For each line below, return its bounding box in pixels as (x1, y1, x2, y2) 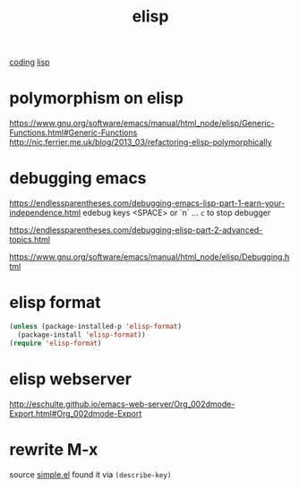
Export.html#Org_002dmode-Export (9, 407, 142, 418)
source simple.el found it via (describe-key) (9, 468, 172, 480)
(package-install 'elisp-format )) (17, 330, 146, 339)
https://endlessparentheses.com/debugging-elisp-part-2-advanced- (9, 225, 263, 236)
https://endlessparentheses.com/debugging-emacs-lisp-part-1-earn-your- (9, 198, 286, 209)
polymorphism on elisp (9, 88, 184, 108)
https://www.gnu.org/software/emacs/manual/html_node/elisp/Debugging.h (9, 252, 290, 262)
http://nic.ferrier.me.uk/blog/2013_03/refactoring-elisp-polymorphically (9, 137, 272, 148)
